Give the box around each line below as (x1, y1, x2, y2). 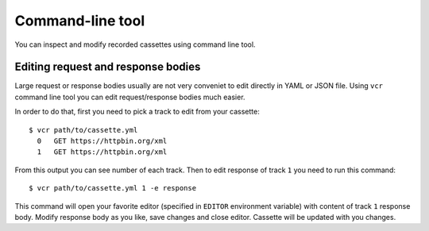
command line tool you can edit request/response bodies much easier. (14, 92, 245, 102)
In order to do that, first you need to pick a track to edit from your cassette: (14, 107, 260, 117)
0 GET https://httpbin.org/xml (37, 137, 168, 146)
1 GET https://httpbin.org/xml (37, 148, 168, 156)
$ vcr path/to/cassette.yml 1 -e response (29, 183, 197, 193)
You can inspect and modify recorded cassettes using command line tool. (14, 40, 256, 49)
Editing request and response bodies (14, 60, 201, 74)
